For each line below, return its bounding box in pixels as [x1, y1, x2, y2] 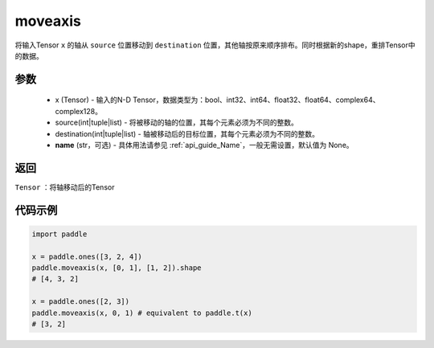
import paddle [31, 229, 88, 239]
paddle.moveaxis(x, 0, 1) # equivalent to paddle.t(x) [31, 308, 252, 317]
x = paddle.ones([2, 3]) [31, 297, 130, 306]
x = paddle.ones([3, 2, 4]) [31, 252, 142, 261]
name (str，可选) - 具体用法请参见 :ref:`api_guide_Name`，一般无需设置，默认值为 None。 [55, 140, 354, 149]
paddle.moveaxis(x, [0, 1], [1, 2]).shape [31, 263, 202, 272]
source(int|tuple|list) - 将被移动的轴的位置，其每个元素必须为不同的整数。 [55, 117, 299, 128]
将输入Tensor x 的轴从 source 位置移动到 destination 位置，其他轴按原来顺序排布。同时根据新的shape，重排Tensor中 [14, 40, 416, 50]
